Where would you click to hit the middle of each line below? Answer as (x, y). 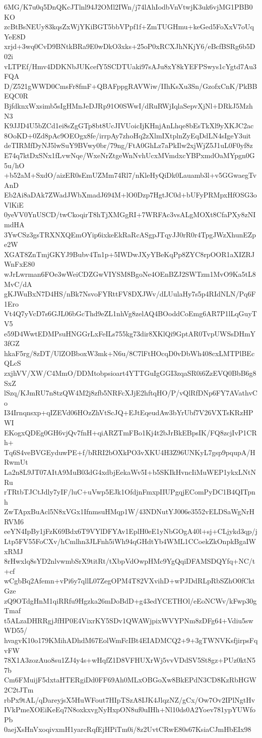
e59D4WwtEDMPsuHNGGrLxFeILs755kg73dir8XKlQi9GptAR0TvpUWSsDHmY (130, 333)
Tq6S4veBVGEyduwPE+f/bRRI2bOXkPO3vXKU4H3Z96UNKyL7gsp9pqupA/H (130, 452)
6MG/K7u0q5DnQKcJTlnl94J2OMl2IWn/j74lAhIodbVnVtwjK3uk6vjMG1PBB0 (128, 7)
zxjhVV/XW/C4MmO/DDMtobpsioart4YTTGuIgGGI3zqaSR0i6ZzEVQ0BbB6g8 (130, 373)
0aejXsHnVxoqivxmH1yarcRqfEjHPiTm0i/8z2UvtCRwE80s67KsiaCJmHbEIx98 (128, 729)
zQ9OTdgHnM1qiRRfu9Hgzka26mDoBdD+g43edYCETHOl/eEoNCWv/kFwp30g (130, 600)
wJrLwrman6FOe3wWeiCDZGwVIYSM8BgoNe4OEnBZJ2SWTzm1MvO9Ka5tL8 (130, 274)
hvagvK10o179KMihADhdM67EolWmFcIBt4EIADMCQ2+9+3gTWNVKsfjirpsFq (131, 640)
